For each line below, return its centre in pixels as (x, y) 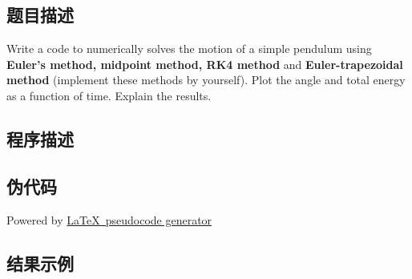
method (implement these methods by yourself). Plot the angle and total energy (206, 80)
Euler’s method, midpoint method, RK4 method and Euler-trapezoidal (205, 64)
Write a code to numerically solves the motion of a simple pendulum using (189, 49)
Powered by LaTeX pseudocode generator (109, 219)
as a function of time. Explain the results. (109, 95)
